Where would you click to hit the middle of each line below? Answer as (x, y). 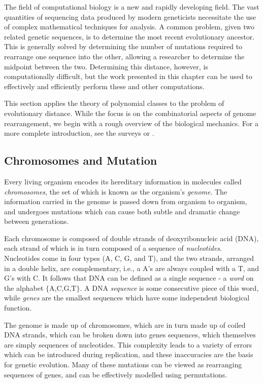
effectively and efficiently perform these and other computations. (104, 86)
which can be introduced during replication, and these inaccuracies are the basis (129, 354)
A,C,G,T (63, 289)
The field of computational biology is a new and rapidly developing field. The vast (132, 7)
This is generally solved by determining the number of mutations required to (123, 46)
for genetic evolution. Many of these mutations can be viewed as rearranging (123, 365)
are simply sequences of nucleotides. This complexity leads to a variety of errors (128, 344)
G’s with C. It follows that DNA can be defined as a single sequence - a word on (129, 278)
